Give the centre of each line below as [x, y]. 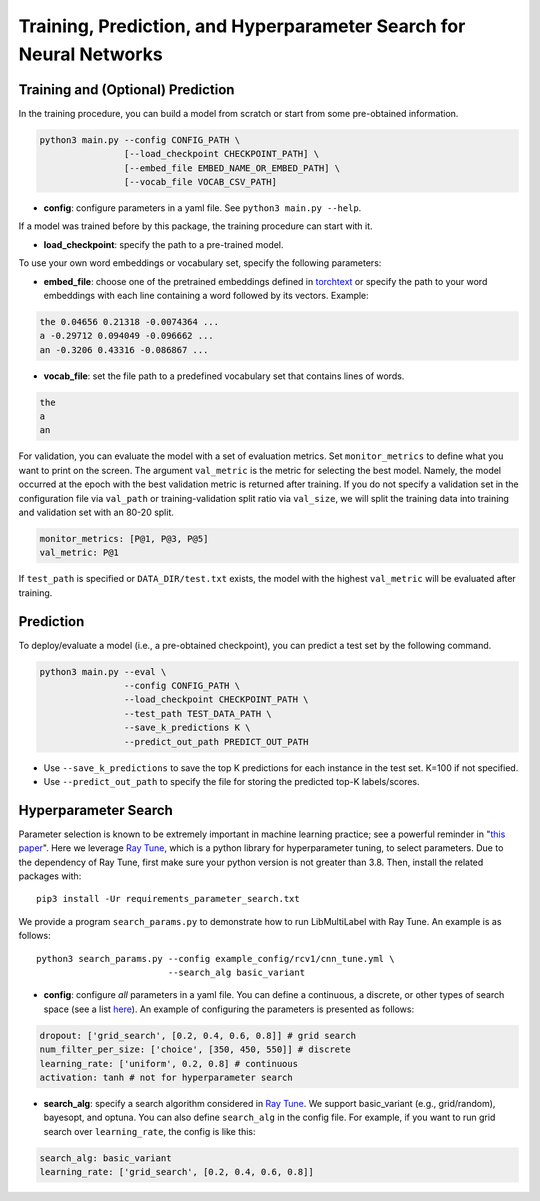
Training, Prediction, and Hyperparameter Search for [242, 26]
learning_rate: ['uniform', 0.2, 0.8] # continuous [169, 1063]
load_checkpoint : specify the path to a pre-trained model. [163, 244]
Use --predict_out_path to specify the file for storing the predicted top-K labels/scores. [231, 781]
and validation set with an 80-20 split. [96, 512]
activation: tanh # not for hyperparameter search [166, 1077]
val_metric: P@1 [79, 553]
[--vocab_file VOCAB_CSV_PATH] [200, 182]
